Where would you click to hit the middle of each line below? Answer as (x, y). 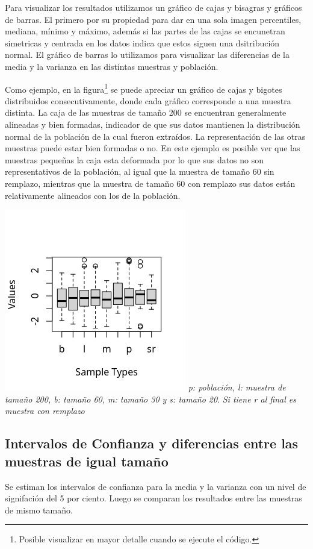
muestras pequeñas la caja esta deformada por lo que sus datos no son (135, 159)
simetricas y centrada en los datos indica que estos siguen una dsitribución (142, 42)
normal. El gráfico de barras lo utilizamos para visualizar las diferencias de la (147, 55)
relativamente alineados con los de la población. (93, 195)
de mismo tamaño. (39, 510)
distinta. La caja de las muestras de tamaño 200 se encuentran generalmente (146, 112)
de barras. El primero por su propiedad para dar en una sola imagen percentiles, (153, 19)
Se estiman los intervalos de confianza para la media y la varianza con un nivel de (156, 486)
